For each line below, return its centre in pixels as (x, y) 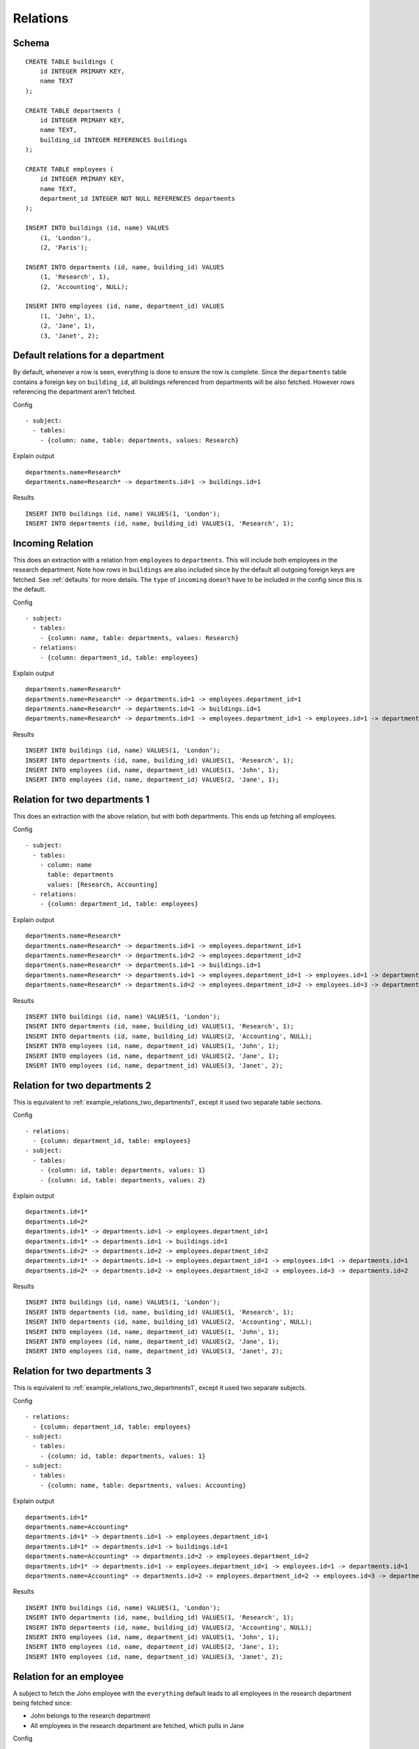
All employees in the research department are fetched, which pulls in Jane (137, 1725)
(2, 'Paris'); (64, 247)
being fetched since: (43, 1703)
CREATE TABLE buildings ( (70, 62)
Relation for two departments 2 (82, 1085)
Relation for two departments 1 (81, 800)
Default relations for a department (88, 356)
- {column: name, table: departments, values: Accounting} (143, 1485)
